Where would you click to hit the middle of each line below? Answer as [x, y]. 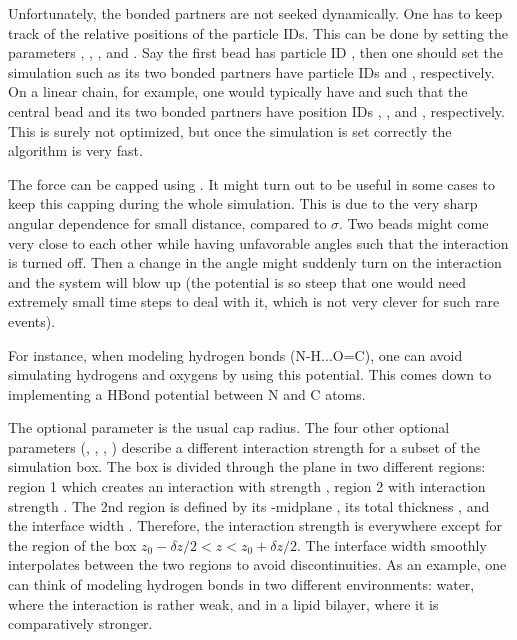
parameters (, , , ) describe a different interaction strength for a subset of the [244, 446]
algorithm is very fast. [75, 150]
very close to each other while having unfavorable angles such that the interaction [258, 242]
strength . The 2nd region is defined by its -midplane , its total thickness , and [249, 505]
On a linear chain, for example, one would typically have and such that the [238, 91]
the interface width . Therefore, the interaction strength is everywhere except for [255, 525]
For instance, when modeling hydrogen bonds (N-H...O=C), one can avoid [235, 354]
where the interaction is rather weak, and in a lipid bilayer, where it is [223, 603]
